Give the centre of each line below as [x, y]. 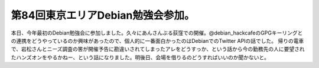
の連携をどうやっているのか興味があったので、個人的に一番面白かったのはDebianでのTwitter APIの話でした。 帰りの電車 [157, 40]
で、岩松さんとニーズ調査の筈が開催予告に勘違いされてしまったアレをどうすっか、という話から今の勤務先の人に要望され [158, 49]
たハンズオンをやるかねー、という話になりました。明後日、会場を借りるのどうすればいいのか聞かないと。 [140, 57]
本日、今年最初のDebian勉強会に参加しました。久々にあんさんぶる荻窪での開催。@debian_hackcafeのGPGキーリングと [157, 33]
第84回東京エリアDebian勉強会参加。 [103, 15]
